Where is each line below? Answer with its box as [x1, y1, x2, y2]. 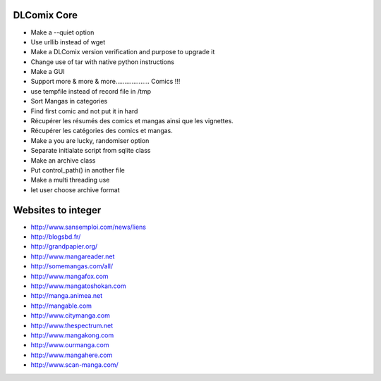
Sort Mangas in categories [30, 97, 108, 106]
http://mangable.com [30, 301, 92, 310]
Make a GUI [30, 68, 65, 76]
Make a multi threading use [30, 176, 110, 185]
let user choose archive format [30, 185, 120, 194]
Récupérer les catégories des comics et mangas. [30, 127, 173, 135]
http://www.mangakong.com [30, 331, 114, 339]
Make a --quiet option [30, 28, 95, 37]
